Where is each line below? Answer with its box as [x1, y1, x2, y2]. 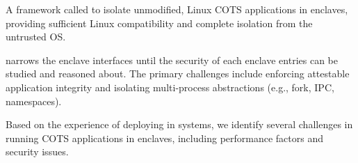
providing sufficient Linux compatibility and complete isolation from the [6, 15, 313, 30]
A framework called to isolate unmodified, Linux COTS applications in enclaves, [6, 2, 348, 16]
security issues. [6, 144, 69, 159]
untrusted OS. [6, 29, 66, 44]
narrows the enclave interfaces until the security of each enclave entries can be [6, 52, 338, 67]
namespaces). [6, 93, 62, 108]
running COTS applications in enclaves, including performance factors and [6, 130, 324, 145]
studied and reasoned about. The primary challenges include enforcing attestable [6, 66, 350, 81]
